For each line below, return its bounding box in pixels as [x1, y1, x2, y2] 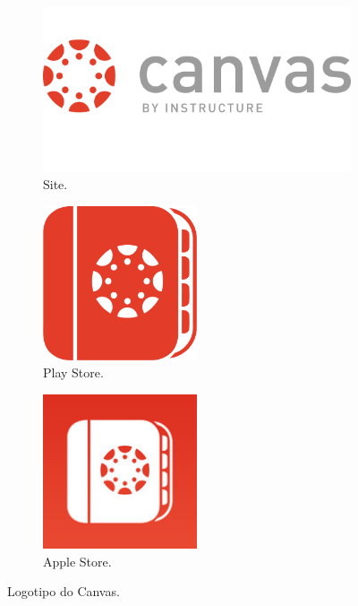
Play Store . [43, 363, 104, 382]
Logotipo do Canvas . [7, 582, 120, 601]
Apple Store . [43, 551, 112, 570]
